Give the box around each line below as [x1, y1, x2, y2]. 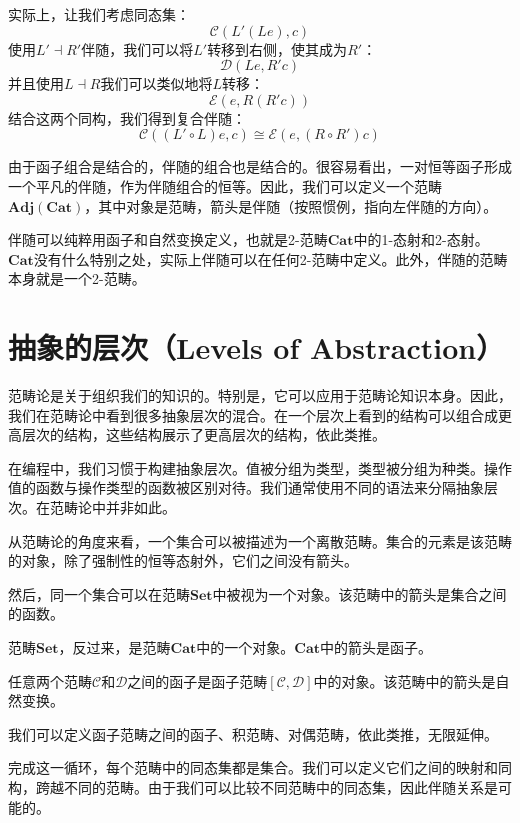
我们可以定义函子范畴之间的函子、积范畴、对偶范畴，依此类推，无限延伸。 [8, 723, 498, 744]
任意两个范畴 [8, 670, 92, 691]
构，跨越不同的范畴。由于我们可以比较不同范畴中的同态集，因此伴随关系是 [8, 776, 498, 797]
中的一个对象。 [196, 637, 295, 657]
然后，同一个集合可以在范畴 [8, 583, 190, 604]
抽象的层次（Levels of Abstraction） [8, 327, 505, 368]
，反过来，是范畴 [58, 637, 171, 657]
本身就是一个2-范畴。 [8, 268, 146, 289]
